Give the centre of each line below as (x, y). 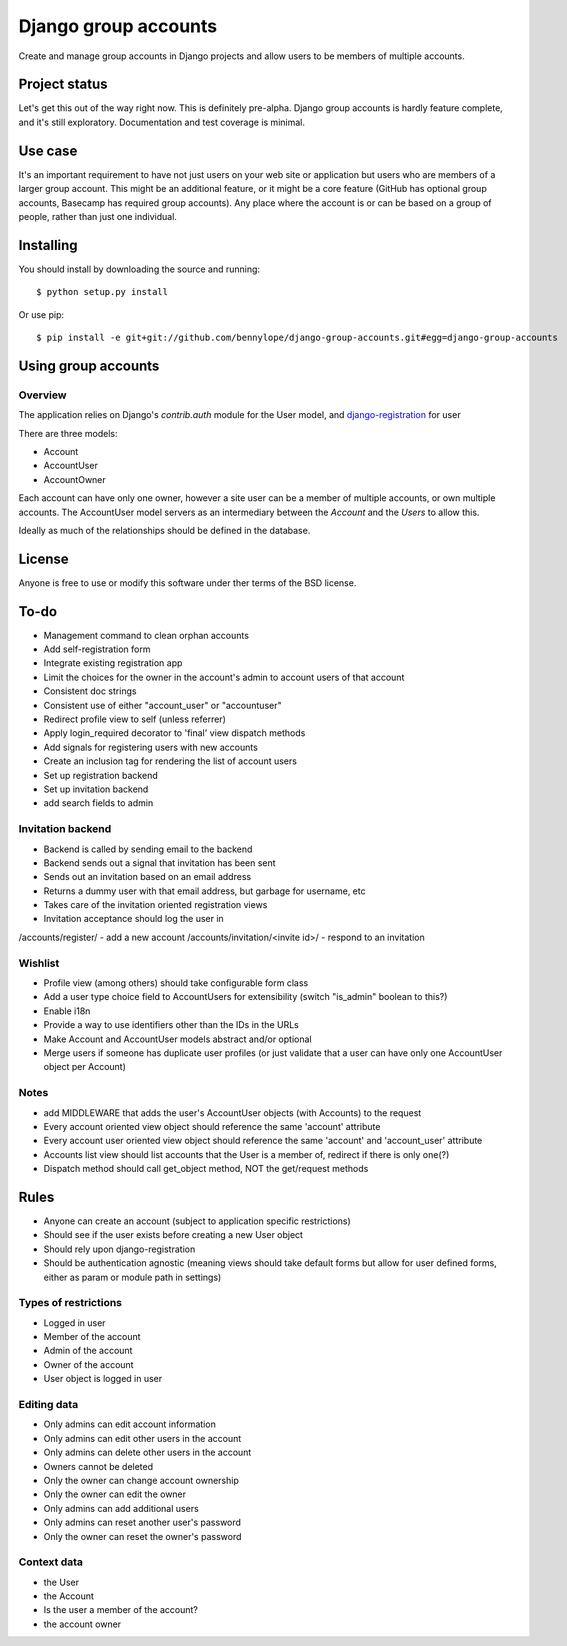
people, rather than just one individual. (97, 216)
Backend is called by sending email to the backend (148, 849)
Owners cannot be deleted (98, 1466)
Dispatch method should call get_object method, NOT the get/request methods (206, 1169)
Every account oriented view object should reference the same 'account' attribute (212, 1126)
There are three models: (68, 433)
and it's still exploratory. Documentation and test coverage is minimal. (161, 122)
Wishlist (39, 963)
